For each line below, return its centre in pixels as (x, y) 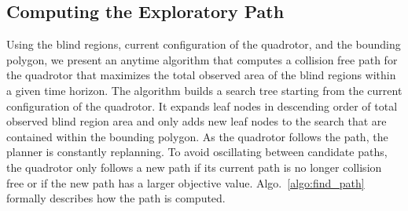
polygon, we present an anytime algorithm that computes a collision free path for (202, 59)
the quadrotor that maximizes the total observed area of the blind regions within (201, 75)
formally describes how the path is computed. (116, 198)
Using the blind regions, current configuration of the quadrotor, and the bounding (204, 44)
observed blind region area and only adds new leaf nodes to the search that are (197, 121)
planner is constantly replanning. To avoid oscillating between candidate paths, (197, 152)
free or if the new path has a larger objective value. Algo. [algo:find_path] (186, 182)
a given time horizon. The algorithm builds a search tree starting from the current (204, 90)
